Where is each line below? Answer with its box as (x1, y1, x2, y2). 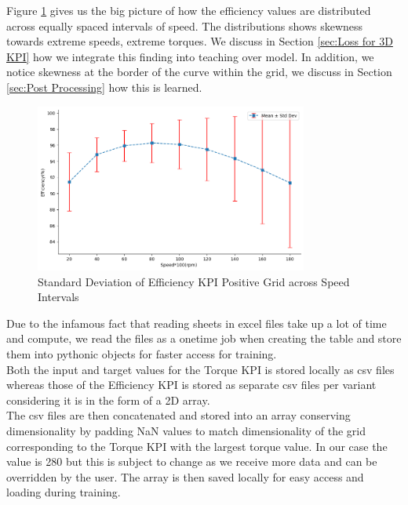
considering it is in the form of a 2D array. (6, 391, 210, 408)
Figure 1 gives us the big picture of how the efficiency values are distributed (6, 2, 371, 18)
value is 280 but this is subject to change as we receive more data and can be (6, 453, 377, 470)
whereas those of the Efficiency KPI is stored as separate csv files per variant (6, 376, 377, 393)
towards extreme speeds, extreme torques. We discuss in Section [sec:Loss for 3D (6, 33, 393, 49)
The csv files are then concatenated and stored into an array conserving (6, 407, 351, 423)
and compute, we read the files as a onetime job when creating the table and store (6, 330, 402, 347)
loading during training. (6, 484, 121, 500)
